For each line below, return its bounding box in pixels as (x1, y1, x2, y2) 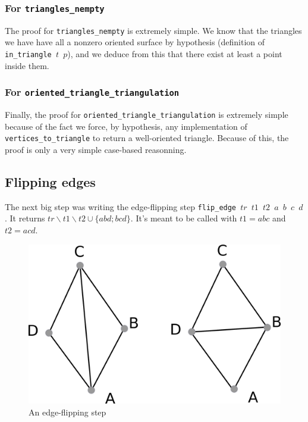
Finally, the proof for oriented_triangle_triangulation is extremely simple (5, 108, 288, 121)
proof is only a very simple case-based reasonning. (5, 143, 187, 155)
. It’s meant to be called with (130, 212, 237, 224)
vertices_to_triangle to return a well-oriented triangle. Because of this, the (5, 132, 289, 144)
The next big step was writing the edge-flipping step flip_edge (5, 200, 237, 212)
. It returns (5, 212, 45, 224)
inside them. (5, 59, 49, 71)
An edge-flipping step (29, 405, 106, 418)
